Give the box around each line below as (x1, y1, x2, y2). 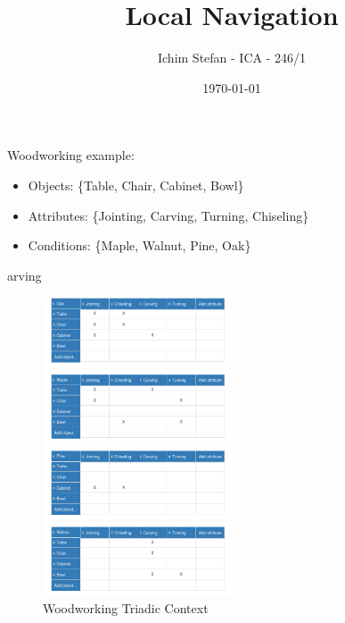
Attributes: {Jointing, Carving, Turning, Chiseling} (28, 206, 309, 224)
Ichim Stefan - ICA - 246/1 (157, 48, 307, 67)
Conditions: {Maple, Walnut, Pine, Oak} (28, 236, 251, 255)
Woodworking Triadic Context (43, 598, 209, 617)
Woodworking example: (7, 146, 135, 164)
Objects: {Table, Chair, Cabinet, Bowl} (28, 175, 244, 194)
